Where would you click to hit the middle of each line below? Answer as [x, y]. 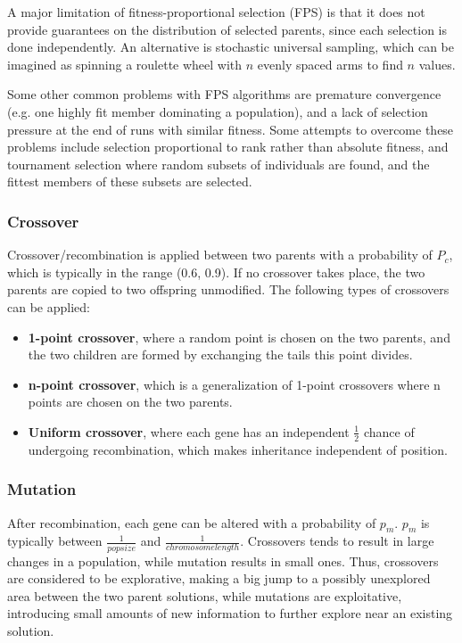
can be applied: [49, 306]
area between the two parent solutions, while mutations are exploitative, [205, 595]
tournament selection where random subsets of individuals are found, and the [219, 164]
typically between [55, 541]
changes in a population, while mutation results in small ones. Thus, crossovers [223, 561]
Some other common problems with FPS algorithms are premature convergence [224, 94]
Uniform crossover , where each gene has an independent [189, 431]
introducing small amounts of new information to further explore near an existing [230, 613]
